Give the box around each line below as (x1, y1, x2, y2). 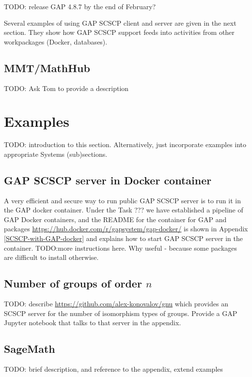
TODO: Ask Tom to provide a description (4, 83, 129, 93)
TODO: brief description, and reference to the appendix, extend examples (4, 364, 223, 374)
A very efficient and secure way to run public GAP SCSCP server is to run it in (4, 195, 241, 205)
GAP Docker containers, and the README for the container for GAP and (4, 214, 227, 224)
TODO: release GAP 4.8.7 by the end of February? (4, 1, 156, 11)
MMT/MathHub (4, 60, 90, 75)
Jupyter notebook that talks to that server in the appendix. (4, 317, 181, 328)
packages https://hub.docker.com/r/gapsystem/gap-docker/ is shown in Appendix (4, 224, 248, 234)
